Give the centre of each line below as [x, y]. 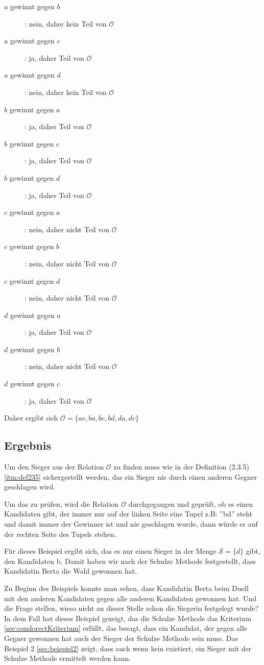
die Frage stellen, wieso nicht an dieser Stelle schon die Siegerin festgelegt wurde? [131, 608]
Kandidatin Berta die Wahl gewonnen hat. [71, 571]
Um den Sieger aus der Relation [54, 467]
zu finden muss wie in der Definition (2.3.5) [181, 467]
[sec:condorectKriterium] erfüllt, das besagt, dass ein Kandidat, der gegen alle [126, 628]
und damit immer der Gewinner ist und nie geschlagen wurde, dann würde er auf [131, 524]
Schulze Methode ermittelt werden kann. [68, 658]
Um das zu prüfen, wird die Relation [62, 503]
